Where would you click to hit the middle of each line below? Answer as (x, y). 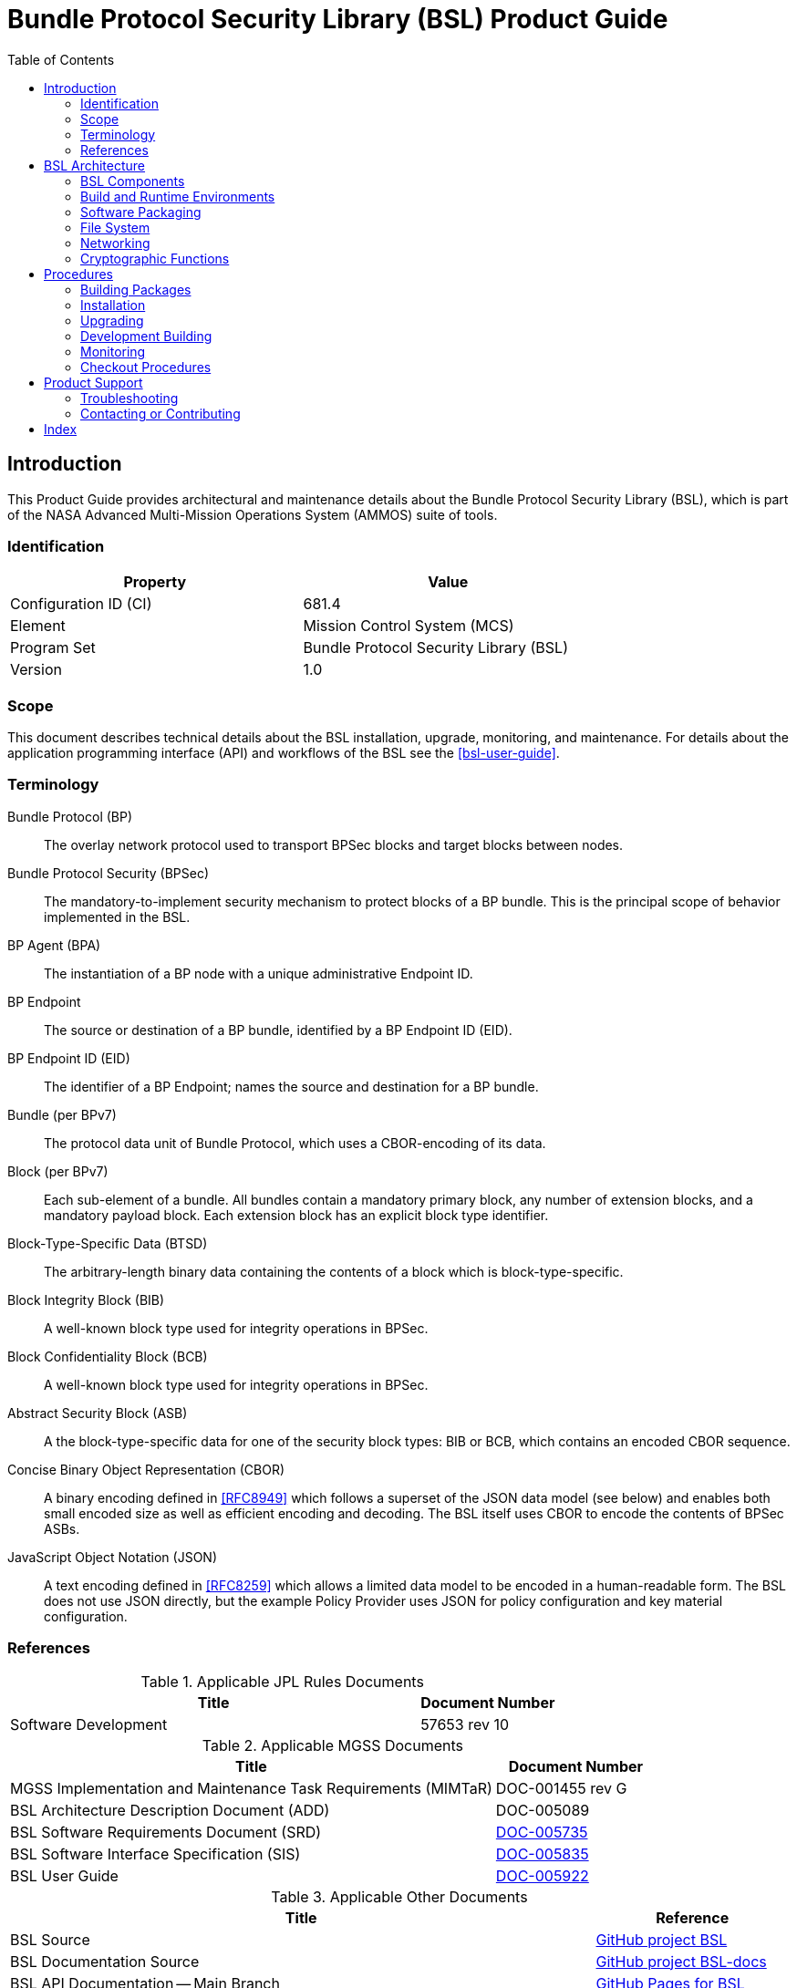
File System (115, 227)
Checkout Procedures (146, 367)
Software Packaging (141, 212)
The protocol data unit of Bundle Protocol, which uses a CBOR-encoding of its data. (295, 1143)
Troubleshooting (129, 398)
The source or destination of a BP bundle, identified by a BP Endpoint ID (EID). (278, 1030)
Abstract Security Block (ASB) (98, 1413)
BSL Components (133, 181)
